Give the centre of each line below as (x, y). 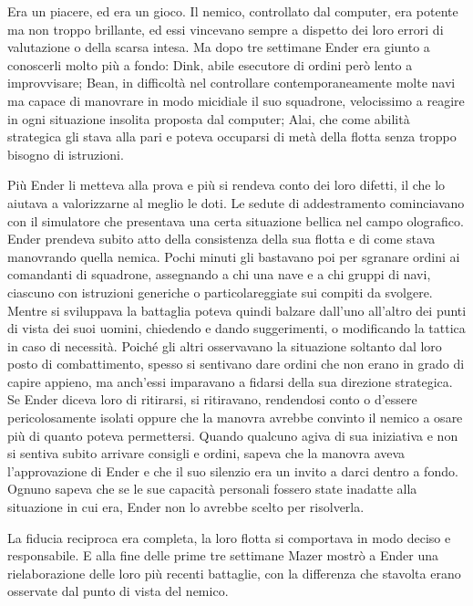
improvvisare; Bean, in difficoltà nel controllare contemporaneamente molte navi (231, 83)
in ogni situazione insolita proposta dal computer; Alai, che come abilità (209, 118)
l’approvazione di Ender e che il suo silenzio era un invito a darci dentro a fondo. (233, 470)
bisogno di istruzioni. (66, 154)
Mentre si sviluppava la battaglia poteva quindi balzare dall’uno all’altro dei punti (237, 310)
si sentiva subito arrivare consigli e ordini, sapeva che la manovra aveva (206, 453)
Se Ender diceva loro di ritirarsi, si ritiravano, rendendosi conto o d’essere (212, 399)
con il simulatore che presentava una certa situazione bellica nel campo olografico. (236, 220)
